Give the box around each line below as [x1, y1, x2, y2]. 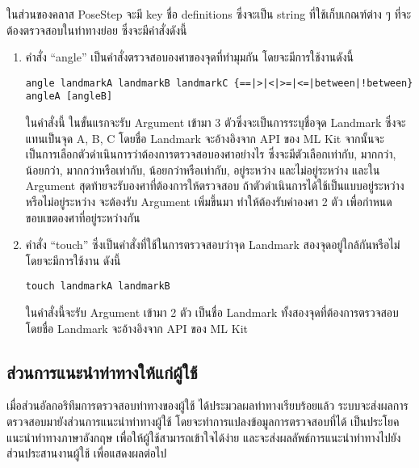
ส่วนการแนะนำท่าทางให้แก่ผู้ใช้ [6, 359, 198, 384]
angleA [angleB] [25, 91, 113, 103]
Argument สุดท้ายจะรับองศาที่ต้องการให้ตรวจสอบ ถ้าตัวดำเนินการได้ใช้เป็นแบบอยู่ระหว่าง [25, 177, 404, 194]
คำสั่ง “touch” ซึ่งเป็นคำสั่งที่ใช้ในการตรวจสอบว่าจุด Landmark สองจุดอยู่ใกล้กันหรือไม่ [25, 236, 400, 253]
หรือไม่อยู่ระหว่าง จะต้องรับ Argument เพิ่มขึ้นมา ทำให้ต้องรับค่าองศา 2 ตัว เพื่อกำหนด [25, 193, 392, 210]
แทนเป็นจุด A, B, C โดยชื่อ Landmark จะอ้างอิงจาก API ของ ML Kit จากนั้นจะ [25, 129, 384, 146]
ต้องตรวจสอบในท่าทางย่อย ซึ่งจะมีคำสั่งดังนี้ [6, 21, 187, 38]
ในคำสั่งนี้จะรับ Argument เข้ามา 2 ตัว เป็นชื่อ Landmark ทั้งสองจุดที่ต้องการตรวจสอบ [25, 304, 399, 321]
